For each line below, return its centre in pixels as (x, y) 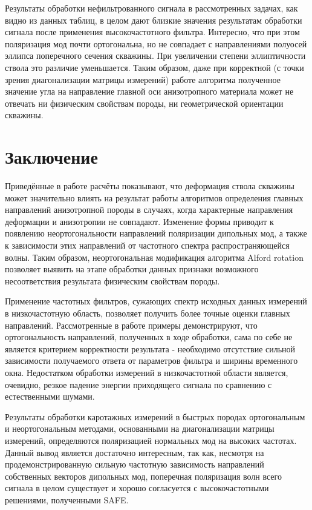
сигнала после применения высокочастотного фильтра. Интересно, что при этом (152, 32)
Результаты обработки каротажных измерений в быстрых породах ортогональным (155, 416)
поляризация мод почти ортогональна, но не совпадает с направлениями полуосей (156, 43)
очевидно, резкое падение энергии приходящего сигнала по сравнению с (138, 384)
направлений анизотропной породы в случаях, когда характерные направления (149, 210)
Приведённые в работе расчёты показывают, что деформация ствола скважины (150, 186)
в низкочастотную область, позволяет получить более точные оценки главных (148, 313)
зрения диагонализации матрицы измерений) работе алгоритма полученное (143, 79)
